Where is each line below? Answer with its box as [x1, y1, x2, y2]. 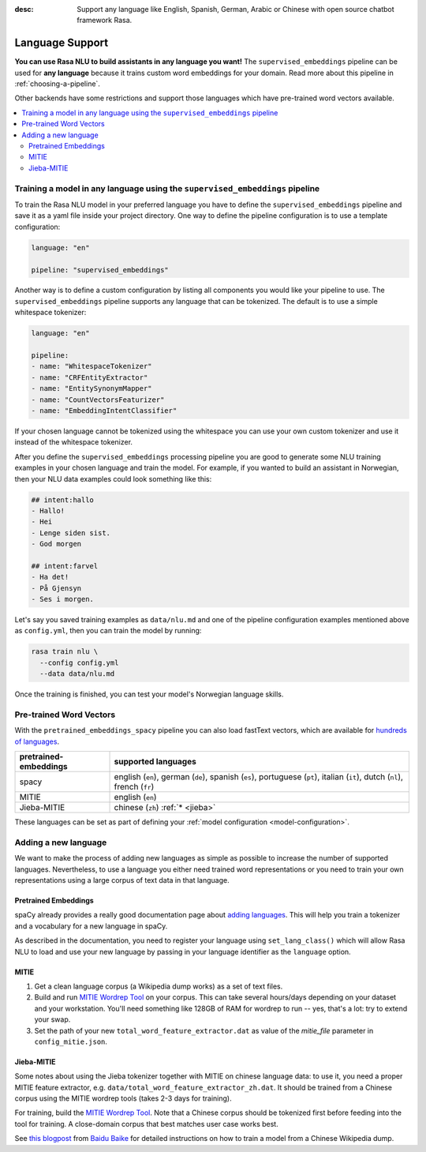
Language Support [14, 36, 109, 50]
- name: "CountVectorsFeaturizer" [31, 395, 165, 404]
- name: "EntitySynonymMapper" [31, 384, 153, 393]
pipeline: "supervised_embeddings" [31, 265, 169, 274]
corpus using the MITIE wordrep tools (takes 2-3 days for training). [14, 1094, 232, 1103]
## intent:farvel [31, 561, 99, 570]
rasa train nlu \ [31, 647, 99, 656]
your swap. [34, 1015, 71, 1024]
